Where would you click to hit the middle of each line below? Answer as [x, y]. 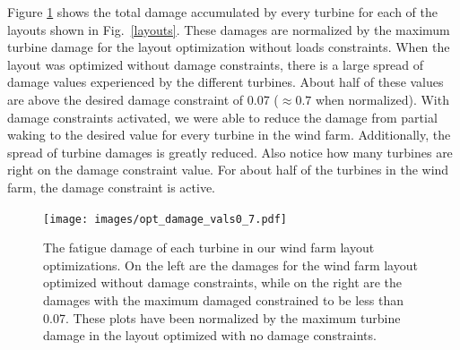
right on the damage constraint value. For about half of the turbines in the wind [228, 170]
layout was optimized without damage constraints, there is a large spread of [216, 64]
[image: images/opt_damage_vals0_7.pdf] [165, 219]
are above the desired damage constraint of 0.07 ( [143, 99]
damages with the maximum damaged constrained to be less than [224, 299]
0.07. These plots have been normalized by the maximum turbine [222, 317]
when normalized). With [382, 99]
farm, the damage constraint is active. [111, 187]
